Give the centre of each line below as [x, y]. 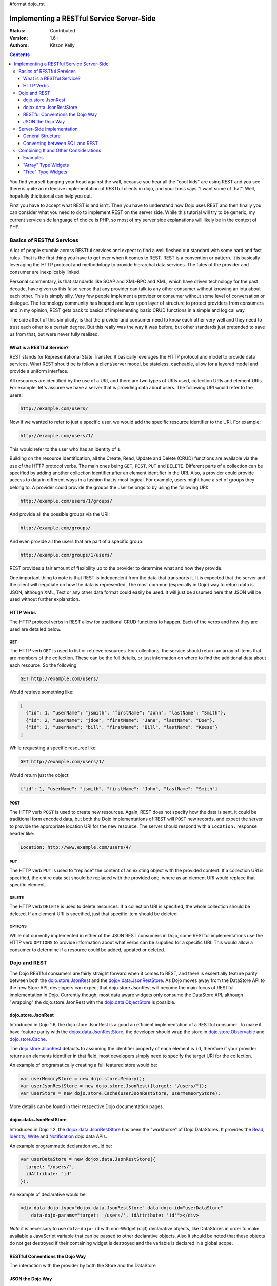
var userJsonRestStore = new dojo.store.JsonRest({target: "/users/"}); [114, 1086]
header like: [22, 833]
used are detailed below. [35, 629]
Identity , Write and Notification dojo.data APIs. [58, 1136]
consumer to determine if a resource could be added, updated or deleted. [87, 950]
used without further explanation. [45, 599]
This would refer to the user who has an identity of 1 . [65, 449]
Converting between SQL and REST [61, 143]
